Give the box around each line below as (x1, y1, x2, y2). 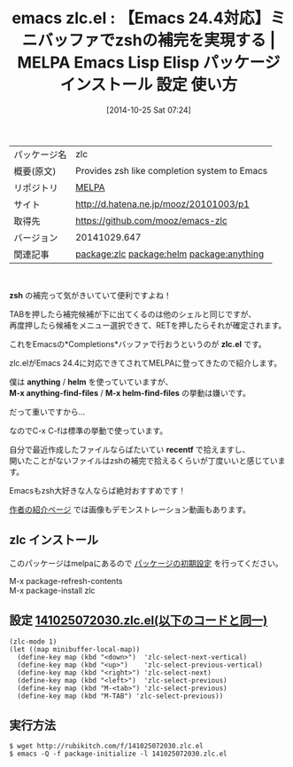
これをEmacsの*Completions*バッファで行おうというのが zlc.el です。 (9, 338, 267, 349)
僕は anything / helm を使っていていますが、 (9, 376, 173, 387)
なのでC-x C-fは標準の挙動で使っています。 (9, 425, 168, 436)
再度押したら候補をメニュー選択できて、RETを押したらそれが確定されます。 (9, 320, 287, 330)
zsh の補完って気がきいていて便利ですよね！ (9, 289, 172, 300)
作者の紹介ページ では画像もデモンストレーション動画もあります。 (9, 503, 251, 515)
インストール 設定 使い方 (59, 75, 238, 95)
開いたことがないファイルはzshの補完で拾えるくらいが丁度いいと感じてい (9, 455, 278, 466)
